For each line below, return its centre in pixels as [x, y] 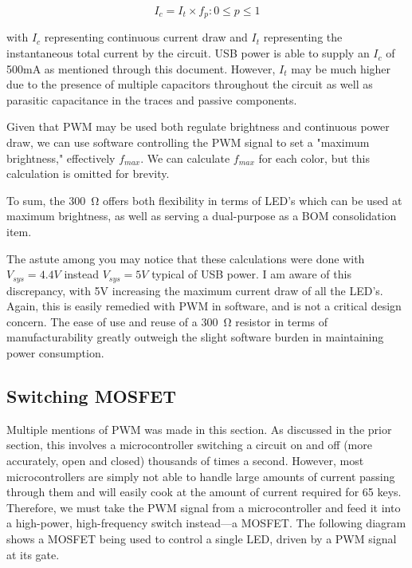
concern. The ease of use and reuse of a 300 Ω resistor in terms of [167, 321]
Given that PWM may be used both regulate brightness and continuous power [198, 126]
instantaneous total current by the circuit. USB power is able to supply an [188, 53]
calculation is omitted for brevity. [88, 174]
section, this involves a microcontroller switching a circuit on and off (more [189, 445]
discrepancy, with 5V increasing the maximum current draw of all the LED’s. [195, 290]
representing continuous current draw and [146, 37]
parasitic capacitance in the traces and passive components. [152, 99]
